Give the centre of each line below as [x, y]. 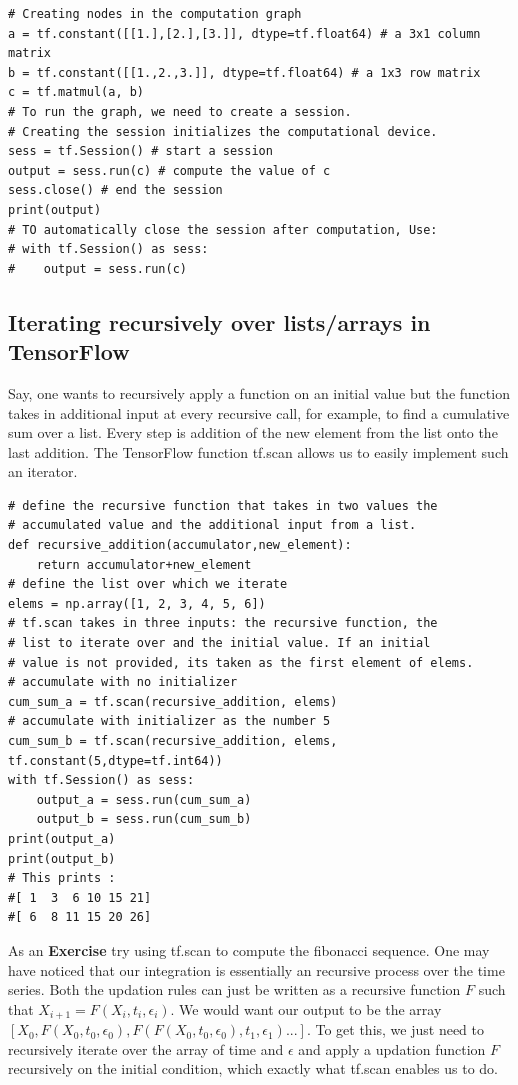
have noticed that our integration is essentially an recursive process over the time [256, 969]
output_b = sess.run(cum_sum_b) [144, 819]
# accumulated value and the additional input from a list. [212, 525]
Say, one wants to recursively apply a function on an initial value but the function [259, 392]
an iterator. [43, 471]
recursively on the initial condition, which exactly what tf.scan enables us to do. [253, 1068]
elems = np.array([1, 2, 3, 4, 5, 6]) [137, 603]
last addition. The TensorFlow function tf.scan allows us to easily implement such [258, 451]
